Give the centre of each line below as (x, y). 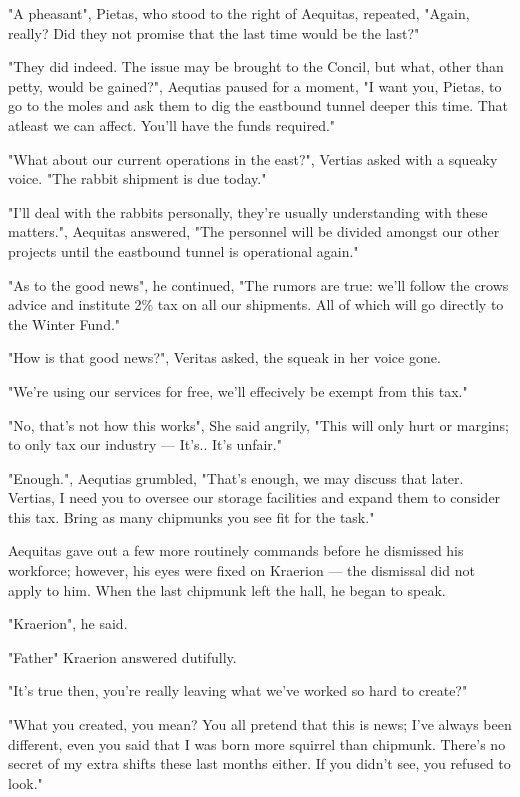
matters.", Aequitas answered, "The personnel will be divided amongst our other (254, 231)
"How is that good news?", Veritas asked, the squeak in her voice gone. (224, 357)
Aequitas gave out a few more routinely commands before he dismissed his (236, 550)
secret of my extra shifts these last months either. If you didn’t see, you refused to (259, 763)
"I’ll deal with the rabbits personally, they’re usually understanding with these (248, 211)
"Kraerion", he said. (68, 623)
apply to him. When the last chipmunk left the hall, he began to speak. (227, 589)
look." (25, 782)
